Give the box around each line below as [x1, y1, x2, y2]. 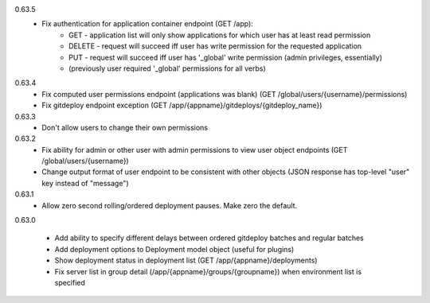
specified [54, 278, 85, 287]
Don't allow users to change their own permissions [41, 122, 209, 132]
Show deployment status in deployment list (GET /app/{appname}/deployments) [54, 255, 318, 266]
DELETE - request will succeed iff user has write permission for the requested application [68, 41, 362, 51]
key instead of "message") [41, 178, 129, 188]
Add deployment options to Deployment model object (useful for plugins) [54, 244, 295, 254]
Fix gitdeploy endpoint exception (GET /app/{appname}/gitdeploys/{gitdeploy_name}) [41, 100, 322, 111]
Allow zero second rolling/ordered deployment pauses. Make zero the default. [41, 200, 298, 210]
